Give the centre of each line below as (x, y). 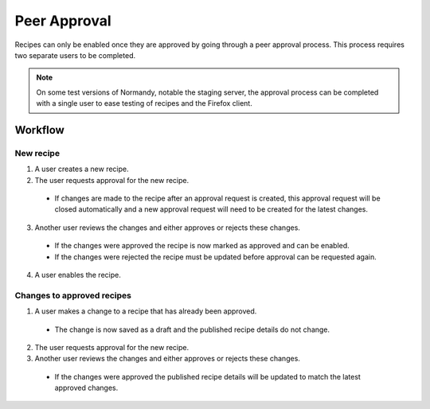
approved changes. (86, 388)
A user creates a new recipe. (82, 169)
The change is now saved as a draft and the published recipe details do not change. (192, 329)
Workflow (40, 130)
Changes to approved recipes (73, 295)
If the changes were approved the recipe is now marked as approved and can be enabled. (202, 246)
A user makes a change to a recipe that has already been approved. (146, 311)
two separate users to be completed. (75, 55)
